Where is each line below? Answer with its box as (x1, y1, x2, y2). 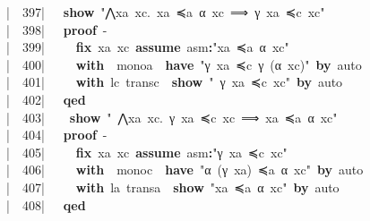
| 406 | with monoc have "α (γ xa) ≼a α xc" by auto (6, 160, 364, 179)
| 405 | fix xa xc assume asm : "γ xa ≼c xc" (6, 142, 288, 161)
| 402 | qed (6, 89, 86, 108)
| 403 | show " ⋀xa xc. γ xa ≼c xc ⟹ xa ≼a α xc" (6, 107, 338, 126)
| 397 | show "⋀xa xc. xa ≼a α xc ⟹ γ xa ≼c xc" (6, 3, 325, 21)
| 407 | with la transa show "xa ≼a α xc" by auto (6, 177, 340, 196)
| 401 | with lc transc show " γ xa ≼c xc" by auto (6, 72, 343, 91)
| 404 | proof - (6, 125, 108, 144)
